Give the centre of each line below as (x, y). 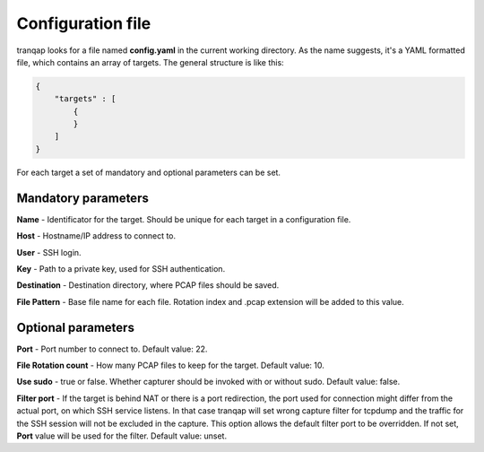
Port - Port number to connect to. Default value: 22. (112, 349)
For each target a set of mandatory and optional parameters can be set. (149, 172)
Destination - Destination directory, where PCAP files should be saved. (148, 285)
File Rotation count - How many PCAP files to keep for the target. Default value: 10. (170, 365)
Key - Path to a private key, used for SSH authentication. (121, 268)
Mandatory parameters (83, 198)
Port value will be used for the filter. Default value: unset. (122, 436)
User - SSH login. (49, 252)
